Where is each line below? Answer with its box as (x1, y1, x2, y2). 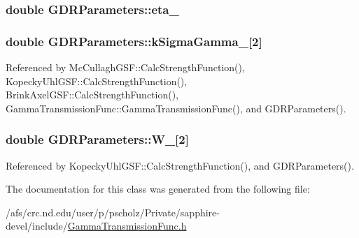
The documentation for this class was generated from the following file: (6, 181, 310, 196)
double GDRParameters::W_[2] (6, 131, 189, 148)
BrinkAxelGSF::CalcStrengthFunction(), (6, 87, 179, 102)
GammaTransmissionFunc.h (67, 218, 187, 233)
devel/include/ (6, 218, 68, 233)
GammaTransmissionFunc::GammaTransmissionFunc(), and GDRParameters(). (6, 101, 346, 115)
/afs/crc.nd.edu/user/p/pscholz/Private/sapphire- (6, 204, 220, 219)
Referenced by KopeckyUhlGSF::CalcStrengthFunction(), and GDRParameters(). (6, 158, 354, 172)
